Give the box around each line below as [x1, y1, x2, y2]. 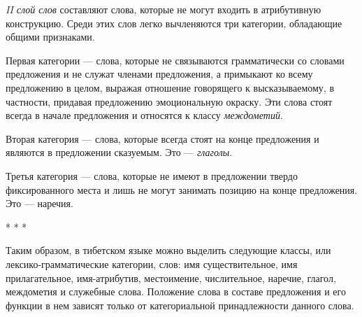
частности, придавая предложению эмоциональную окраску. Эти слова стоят [6, 94, 333, 108]
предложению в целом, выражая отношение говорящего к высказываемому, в [6, 80, 335, 94]
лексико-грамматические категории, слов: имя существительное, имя [6, 256, 298, 271]
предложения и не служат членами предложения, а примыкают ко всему [6, 66, 313, 81]
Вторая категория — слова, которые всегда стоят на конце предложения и [6, 131, 319, 146]
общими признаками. [6, 29, 95, 44]
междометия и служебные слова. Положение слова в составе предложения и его [6, 284, 346, 299]
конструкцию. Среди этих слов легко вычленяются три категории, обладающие [6, 15, 342, 30]
